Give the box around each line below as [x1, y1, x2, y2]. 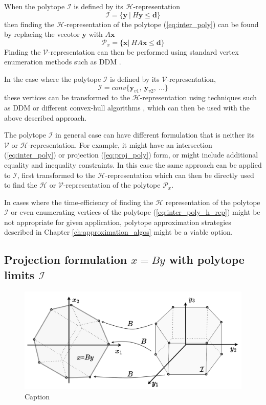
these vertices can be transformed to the [4, 92, 130, 103]
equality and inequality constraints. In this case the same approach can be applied [4, 159, 262, 170]
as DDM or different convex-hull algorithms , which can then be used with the [4, 102, 250, 112]
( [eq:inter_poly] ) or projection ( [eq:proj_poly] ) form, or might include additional [4, 149, 258, 160]
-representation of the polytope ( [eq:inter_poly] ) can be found [64, 18, 259, 29]
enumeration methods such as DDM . [4, 56, 121, 67]
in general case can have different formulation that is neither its [55, 129, 255, 140]
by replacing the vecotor [4, 29, 80, 39]
